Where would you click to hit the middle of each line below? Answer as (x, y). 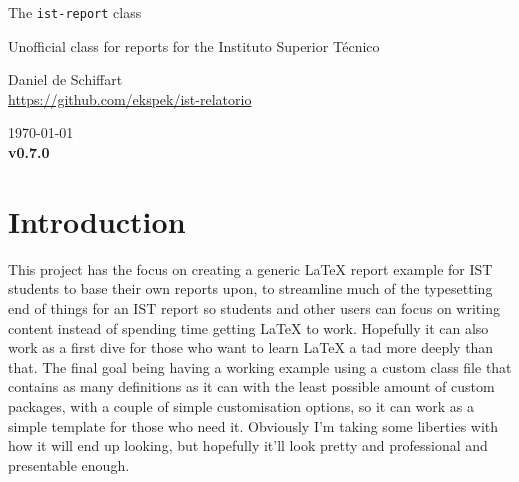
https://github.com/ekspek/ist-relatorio (130, 98)
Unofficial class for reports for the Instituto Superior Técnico (194, 45)
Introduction (97, 220)
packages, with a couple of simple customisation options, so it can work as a (241, 405)
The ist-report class (75, 12)
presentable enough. (69, 464)
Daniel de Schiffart (65, 79)
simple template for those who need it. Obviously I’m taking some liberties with (253, 425)
